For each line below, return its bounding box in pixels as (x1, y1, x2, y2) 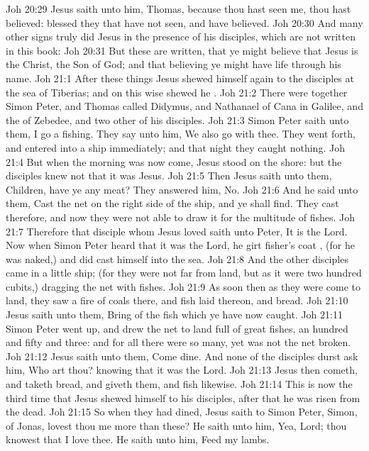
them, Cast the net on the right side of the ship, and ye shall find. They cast (6, 196, 339, 211)
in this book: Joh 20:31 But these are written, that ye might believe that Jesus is (6, 43, 358, 57)
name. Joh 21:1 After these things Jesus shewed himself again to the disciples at (6, 70, 354, 85)
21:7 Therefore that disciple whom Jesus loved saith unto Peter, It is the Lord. (6, 223, 348, 238)
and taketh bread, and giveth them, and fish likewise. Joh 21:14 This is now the (6, 377, 353, 391)
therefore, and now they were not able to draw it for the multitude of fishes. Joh (6, 209, 356, 224)
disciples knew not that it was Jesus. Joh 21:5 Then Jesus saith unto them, (6, 168, 332, 183)
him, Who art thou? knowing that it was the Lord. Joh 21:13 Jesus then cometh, (6, 362, 358, 377)
